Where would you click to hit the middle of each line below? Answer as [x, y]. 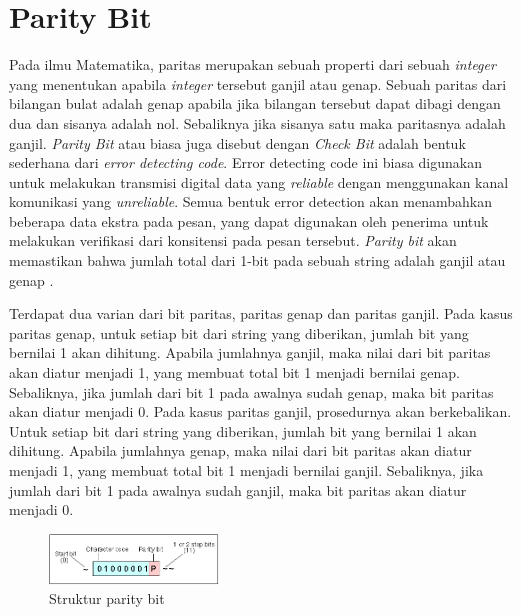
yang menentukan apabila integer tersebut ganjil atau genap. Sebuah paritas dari [258, 83]
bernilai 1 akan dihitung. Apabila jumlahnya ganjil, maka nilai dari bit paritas [250, 352]
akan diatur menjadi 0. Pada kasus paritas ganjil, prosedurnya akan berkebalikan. [260, 411]
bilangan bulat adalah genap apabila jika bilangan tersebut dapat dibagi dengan [255, 103]
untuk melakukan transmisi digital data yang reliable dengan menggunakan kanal [259, 181]
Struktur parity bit [107, 598]
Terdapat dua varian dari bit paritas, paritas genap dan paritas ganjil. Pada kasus [261, 313]
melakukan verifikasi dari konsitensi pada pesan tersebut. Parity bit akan [233, 240]
